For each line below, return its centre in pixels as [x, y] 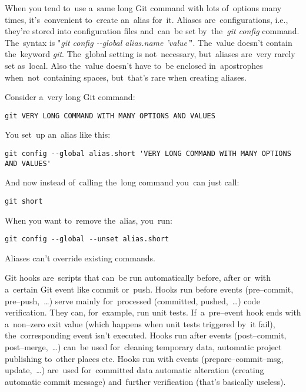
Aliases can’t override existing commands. [80, 258]
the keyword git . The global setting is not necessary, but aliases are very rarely [150, 54]
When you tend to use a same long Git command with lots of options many [143, 8]
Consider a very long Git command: [70, 97]
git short [24, 201]
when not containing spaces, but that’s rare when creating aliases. [126, 77]
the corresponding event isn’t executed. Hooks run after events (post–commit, [146, 335]
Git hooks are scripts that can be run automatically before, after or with [138, 278]
